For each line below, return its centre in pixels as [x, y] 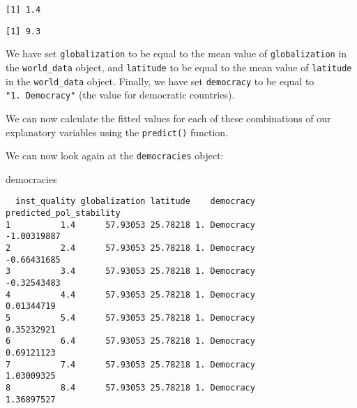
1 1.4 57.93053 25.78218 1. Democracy [130, 225]
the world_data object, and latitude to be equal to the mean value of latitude [179, 67]
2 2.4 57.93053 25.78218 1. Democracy [130, 248]
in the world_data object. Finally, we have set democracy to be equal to [160, 81]
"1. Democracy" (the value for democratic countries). [120, 95]
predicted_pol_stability [63, 213]
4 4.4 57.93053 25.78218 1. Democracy [130, 294]
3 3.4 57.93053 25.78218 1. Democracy [130, 271]
